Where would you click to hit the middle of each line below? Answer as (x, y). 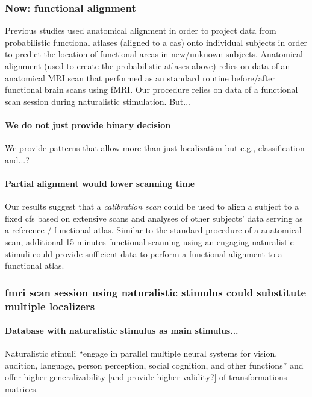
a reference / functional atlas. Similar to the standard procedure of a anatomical (153, 230)
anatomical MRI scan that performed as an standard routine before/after (140, 77)
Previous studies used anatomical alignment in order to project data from (141, 30)
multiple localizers (50, 306)
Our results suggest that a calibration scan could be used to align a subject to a (152, 206)
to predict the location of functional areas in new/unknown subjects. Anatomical (154, 54)
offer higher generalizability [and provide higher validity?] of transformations (146, 377)
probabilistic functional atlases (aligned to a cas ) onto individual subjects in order (156, 42)
